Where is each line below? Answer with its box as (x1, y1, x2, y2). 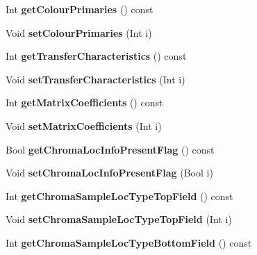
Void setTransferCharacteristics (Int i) (6, 72, 185, 86)
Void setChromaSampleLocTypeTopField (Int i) (6, 212, 232, 227)
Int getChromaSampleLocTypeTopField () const (6, 188, 233, 203)
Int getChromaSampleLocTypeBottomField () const (6, 235, 252, 249)
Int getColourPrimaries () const (6, 2, 154, 16)
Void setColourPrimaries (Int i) (6, 25, 152, 40)
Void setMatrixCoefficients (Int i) (6, 118, 162, 133)
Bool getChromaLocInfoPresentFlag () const (6, 142, 215, 156)
